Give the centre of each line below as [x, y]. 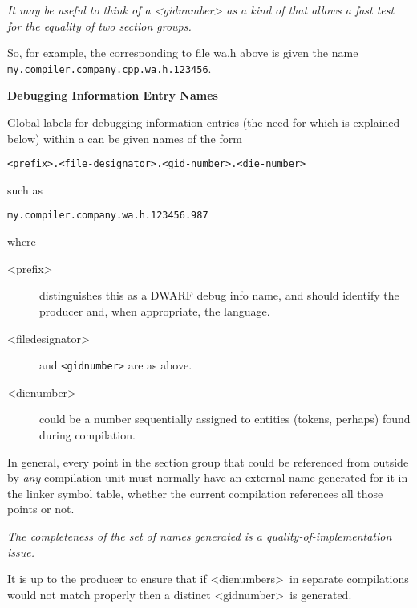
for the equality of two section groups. [99, 25]
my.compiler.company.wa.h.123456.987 [108, 216]
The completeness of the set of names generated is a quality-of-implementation [200, 535]
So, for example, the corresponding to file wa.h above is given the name [183, 53]
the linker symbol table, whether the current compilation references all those [195, 493]
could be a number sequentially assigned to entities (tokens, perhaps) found [225, 419]
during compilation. [87, 434]
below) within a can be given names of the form [125, 138]
